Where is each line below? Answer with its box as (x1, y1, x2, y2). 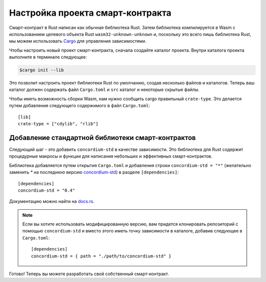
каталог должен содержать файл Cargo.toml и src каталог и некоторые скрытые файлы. (9, 86, 199, 93)
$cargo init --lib (19, 67, 64, 73)
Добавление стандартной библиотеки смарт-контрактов (9, 133, 196, 142)
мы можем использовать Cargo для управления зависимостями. (9, 38, 147, 44)
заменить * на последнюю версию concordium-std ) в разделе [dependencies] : (9, 169, 179, 175)
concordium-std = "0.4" (18, 187, 75, 193)
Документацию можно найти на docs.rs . (9, 198, 95, 204)
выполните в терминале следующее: (9, 54, 87, 60)
